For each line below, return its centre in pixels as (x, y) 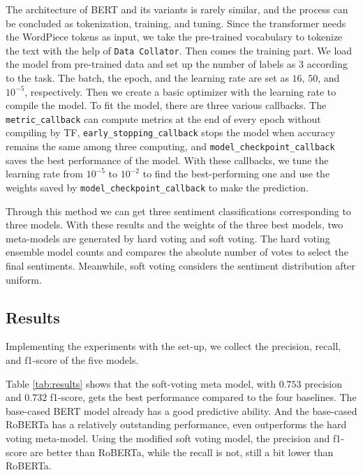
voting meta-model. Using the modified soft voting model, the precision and (168, 438)
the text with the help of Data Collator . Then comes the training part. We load (179, 50)
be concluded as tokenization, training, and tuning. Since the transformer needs (176, 23)
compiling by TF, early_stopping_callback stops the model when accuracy (170, 132)
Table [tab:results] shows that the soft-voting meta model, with (141, 383)
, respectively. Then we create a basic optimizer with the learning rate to (180, 91)
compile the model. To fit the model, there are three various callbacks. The (166, 105)
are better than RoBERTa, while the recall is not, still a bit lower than (182, 452)
